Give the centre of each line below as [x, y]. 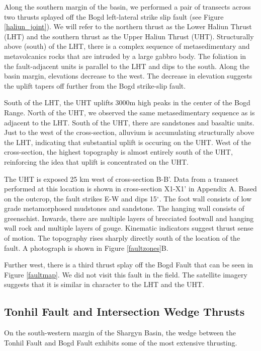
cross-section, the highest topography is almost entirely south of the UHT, [118, 152]
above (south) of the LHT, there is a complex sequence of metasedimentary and [127, 46]
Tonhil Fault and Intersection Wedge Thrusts [124, 311]
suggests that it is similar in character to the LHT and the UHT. [104, 284]
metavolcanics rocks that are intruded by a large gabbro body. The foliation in [125, 56]
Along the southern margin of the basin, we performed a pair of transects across [127, 7]
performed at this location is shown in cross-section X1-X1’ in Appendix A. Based [130, 189]
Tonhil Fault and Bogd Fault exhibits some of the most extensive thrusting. [121, 342]
